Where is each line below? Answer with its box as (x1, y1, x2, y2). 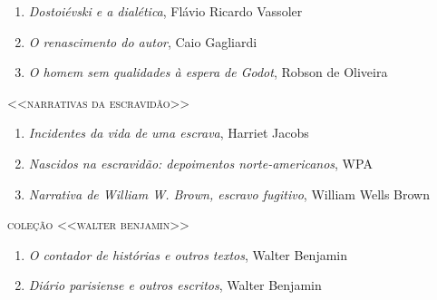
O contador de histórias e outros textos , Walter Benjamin (28, 245, 348, 264)
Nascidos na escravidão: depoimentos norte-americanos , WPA (28, 153, 373, 172)
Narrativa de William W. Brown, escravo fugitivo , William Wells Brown (28, 184, 430, 203)
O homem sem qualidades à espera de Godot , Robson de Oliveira (28, 63, 388, 82)
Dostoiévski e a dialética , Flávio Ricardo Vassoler (28, 2, 303, 20)
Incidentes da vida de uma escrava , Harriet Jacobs (28, 123, 309, 142)
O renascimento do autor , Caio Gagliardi (28, 32, 257, 51)
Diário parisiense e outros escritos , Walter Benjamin (28, 276, 322, 295)
